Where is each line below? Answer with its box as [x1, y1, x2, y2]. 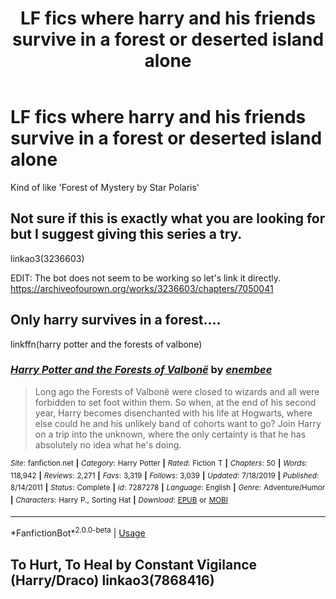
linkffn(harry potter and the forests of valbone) [10, 338, 203, 350]
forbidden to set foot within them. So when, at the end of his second [34, 396, 317, 408]
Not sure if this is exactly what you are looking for [10, 210, 326, 227]
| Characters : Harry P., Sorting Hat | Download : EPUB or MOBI [10, 495, 228, 505]
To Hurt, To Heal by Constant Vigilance [10, 556, 258, 573]
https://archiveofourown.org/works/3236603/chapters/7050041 [10, 282, 274, 294]
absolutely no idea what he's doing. [34, 438, 182, 451]
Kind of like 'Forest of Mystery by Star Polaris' [10, 181, 200, 193]
